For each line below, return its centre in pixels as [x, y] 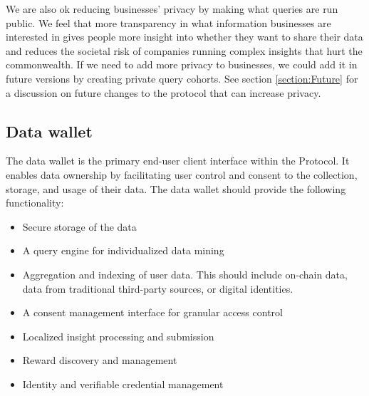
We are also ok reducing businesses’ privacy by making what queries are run [172, 9]
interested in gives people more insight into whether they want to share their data [184, 37]
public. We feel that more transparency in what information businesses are [168, 22]
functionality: [35, 203]
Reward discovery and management [100, 360]
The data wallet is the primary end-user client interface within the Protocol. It [178, 161]
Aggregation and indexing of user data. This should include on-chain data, [185, 274]
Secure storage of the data [79, 226]
